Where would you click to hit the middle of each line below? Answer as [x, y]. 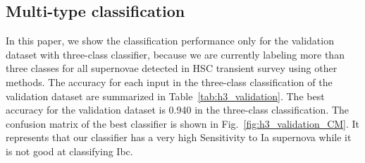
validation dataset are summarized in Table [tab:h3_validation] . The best [165, 96]
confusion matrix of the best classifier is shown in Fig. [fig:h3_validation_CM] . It [183, 123]
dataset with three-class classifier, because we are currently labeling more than [175, 54]
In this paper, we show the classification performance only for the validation [170, 41]
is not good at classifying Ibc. [69, 151]
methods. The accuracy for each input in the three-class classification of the [169, 81]
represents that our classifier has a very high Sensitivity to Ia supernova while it [179, 137]
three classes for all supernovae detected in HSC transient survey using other [172, 68]
